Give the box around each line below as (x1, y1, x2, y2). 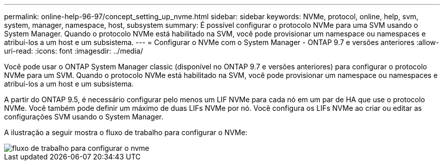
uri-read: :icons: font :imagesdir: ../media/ (4, 47, 143, 55)
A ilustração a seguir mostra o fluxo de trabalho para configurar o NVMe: (4, 128, 247, 137)
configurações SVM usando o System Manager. (4, 112, 164, 121)
